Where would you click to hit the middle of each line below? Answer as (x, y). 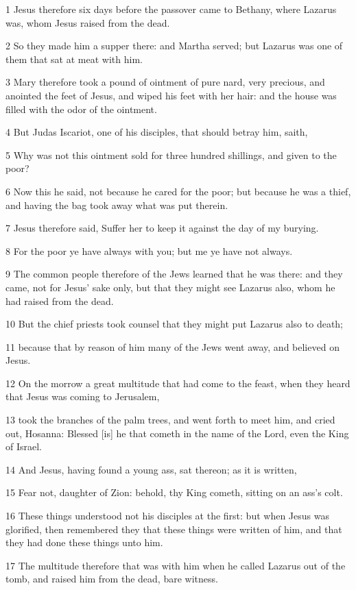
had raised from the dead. (60, 300)
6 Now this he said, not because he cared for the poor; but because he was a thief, (178, 191)
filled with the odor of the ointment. (81, 109)
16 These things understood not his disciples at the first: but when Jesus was (167, 516)
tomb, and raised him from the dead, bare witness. (112, 579)
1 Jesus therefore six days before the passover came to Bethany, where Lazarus (171, 9)
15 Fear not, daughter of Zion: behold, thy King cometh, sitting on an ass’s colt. (174, 492)
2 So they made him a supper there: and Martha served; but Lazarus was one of (174, 46)
